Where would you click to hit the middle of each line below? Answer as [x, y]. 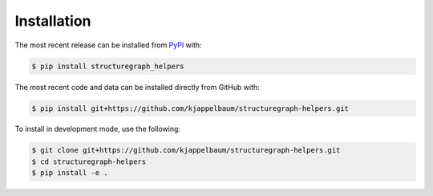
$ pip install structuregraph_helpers [108, 66]
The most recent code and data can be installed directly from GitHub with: [137, 87]
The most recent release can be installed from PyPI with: [108, 45]
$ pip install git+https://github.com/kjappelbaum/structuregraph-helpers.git [190, 108]
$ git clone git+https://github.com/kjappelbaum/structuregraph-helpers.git [186, 150]
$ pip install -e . [70, 173]
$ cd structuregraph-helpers [89, 161]
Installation [53, 21]
